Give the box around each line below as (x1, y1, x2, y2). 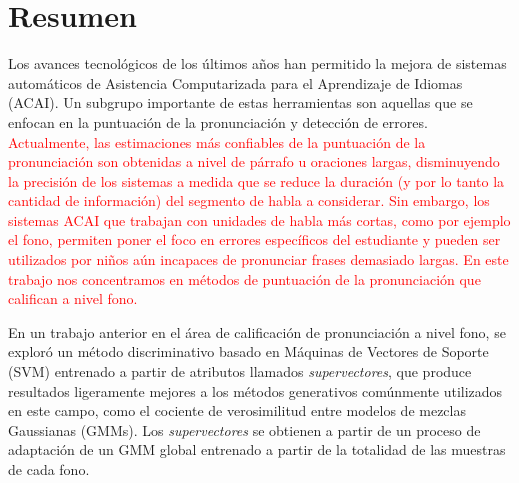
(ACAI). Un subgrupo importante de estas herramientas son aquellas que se (8, 92, 473, 113)
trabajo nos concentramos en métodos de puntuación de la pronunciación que (8, 268, 481, 289)
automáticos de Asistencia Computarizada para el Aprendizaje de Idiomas (8, 72, 463, 93)
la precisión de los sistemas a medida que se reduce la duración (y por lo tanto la (8, 170, 505, 191)
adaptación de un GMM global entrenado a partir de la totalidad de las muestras (8, 439, 506, 460)
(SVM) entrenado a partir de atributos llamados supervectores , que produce (8, 361, 472, 382)
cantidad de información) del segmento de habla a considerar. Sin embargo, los (8, 190, 490, 211)
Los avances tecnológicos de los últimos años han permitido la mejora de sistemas (8, 53, 507, 74)
